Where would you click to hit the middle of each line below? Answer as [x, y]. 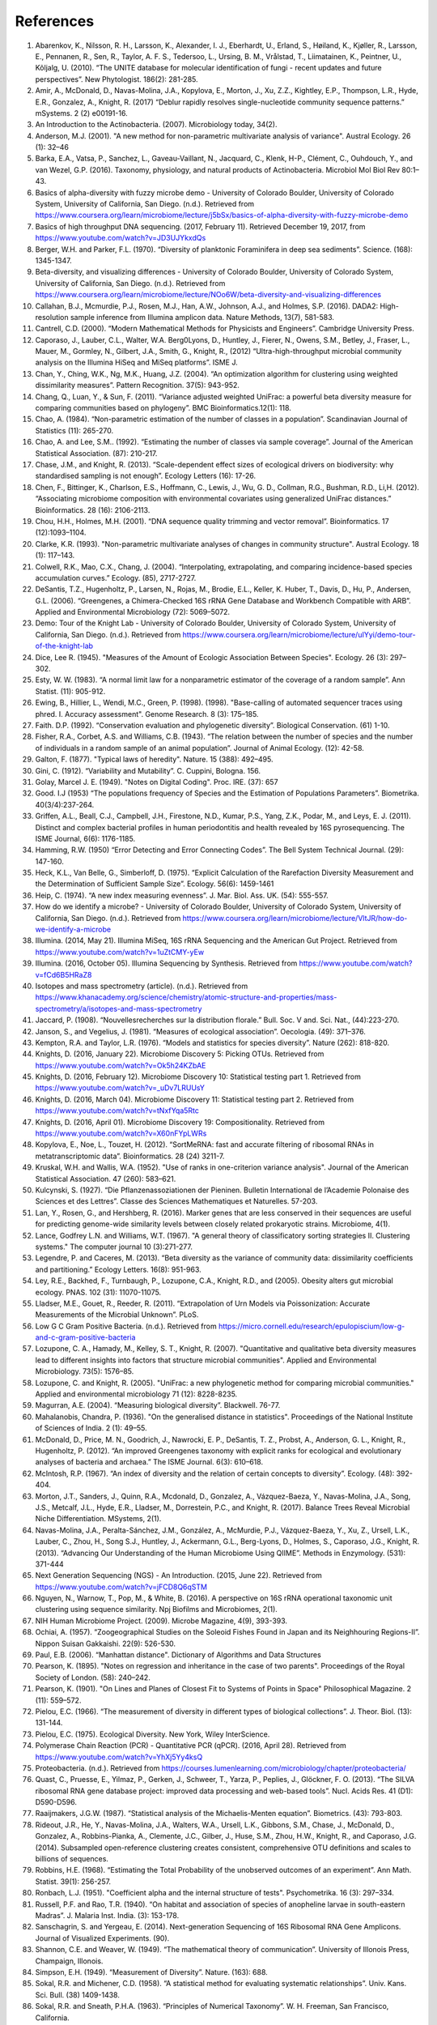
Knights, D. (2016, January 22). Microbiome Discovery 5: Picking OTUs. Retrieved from [180, 1054]
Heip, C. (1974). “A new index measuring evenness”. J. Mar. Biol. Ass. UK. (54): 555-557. [182, 895]
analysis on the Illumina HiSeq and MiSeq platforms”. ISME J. [136, 362]
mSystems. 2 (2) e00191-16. [82, 113]
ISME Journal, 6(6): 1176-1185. [85, 838]
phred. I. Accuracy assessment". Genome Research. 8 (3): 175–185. [147, 714]
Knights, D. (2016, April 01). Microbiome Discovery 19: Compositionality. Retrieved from [180, 1122]
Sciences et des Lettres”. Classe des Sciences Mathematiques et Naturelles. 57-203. [176, 1201]
